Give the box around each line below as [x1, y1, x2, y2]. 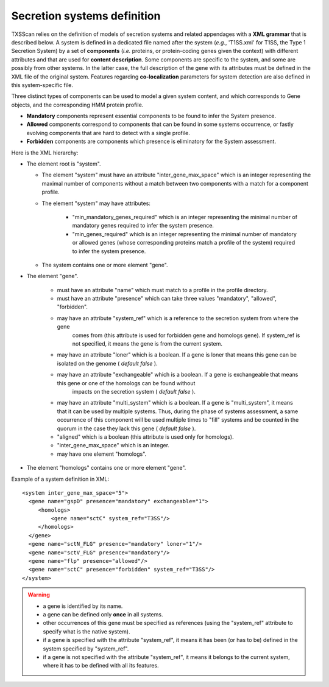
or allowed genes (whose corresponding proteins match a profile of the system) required [72, 239, 295, 246]
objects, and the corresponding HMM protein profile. [11, 101, 144, 108]
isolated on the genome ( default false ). [57, 360, 158, 367]
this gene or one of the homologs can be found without [57, 379, 196, 386]
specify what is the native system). [43, 627, 130, 635]
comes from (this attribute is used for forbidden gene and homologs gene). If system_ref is [72, 332, 300, 339]
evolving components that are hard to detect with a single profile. [26, 129, 190, 136]
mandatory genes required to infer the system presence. [72, 222, 214, 229]
